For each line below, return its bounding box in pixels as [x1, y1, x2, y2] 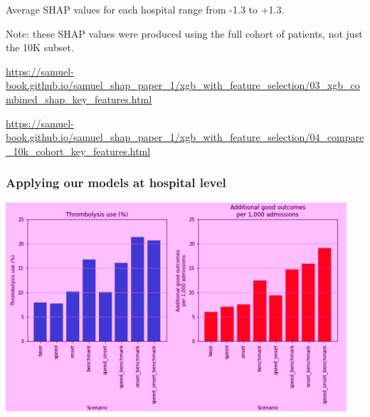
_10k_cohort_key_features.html [6, 143, 151, 158]
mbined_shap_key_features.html [6, 91, 152, 106]
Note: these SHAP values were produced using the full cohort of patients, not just [6, 26, 363, 41]
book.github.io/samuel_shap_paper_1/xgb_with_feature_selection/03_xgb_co [6, 78, 360, 93]
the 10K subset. [6, 40, 74, 55]
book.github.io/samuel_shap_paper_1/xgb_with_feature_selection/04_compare [6, 130, 364, 144]
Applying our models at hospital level [6, 174, 226, 191]
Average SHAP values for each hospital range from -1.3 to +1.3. [6, 2, 285, 16]
